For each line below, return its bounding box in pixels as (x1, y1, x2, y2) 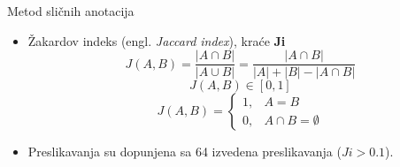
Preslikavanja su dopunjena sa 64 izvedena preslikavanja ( (27, 142, 342, 161)
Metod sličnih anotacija (7, 2, 135, 19)
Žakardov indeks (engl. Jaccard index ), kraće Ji (27, 31, 286, 49)
